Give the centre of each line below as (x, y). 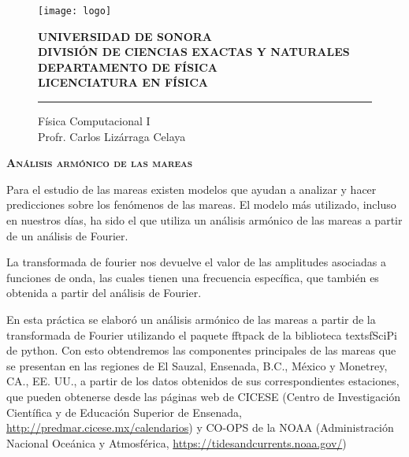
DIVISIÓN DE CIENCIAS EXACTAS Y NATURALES (194, 52)
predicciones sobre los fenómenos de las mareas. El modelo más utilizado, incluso (201, 204)
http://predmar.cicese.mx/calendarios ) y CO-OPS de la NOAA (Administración (200, 427)
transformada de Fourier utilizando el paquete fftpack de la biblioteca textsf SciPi (202, 334)
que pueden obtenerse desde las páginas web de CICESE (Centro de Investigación (204, 396)
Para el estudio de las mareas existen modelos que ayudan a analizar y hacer (191, 189)
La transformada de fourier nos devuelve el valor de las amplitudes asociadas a (196, 262)
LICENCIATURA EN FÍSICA (123, 82)
